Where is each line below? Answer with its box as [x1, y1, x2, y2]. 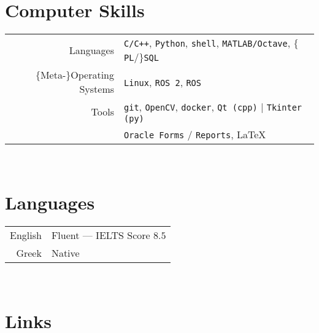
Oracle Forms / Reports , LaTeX [124, 127, 266, 142]
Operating [71, 68, 115, 82]
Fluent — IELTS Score [51, 227, 150, 242]
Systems [79, 82, 115, 96]
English [10, 227, 42, 242]
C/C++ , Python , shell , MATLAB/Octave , [124, 36, 291, 50]
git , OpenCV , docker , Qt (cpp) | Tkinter [124, 100, 302, 114]
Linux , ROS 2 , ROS [124, 74, 201, 89]
